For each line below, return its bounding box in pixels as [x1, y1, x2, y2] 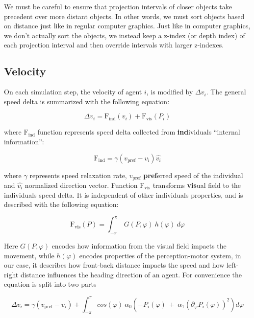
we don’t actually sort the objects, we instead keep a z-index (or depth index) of [4, 30, 245, 40]
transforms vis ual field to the [152, 180, 241, 190]
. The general [206, 87, 246, 97]
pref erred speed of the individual [143, 170, 243, 180]
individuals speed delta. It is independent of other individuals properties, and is [4, 189, 243, 200]
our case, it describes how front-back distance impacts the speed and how [4, 260, 225, 270]
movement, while [4, 250, 54, 260]
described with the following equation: [4, 199, 119, 209]
